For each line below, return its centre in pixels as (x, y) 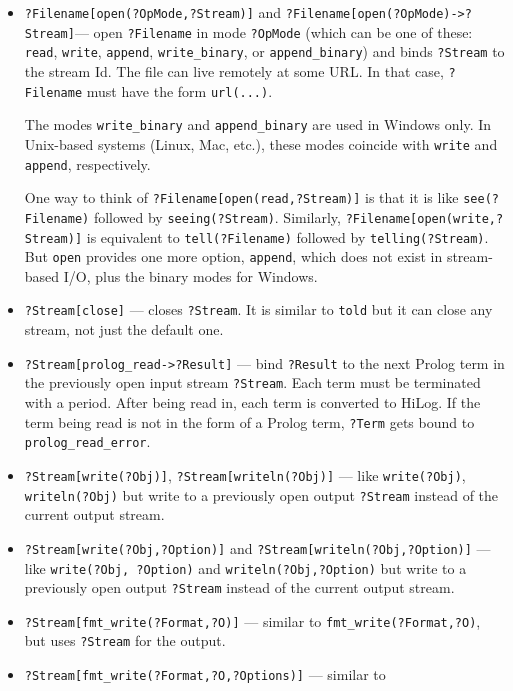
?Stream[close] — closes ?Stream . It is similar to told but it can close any (258, 309)
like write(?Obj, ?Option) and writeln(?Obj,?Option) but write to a (245, 567)
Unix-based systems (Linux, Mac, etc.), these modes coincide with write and (261, 143)
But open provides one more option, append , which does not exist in (233, 256)
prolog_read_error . (87, 441)
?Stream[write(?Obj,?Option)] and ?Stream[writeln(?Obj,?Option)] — (257, 547)
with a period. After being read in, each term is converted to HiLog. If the (252, 402)
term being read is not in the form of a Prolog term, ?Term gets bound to (249, 421)
